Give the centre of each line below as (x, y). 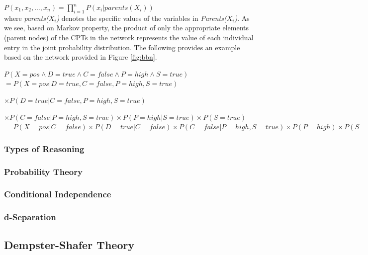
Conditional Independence (58, 194)
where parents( (26, 18)
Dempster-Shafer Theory (69, 244)
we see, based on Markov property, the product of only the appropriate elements (127, 28)
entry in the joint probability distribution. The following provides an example (122, 47)
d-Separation (30, 217)
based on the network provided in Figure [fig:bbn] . (81, 57)
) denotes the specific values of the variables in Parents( (141, 18)
